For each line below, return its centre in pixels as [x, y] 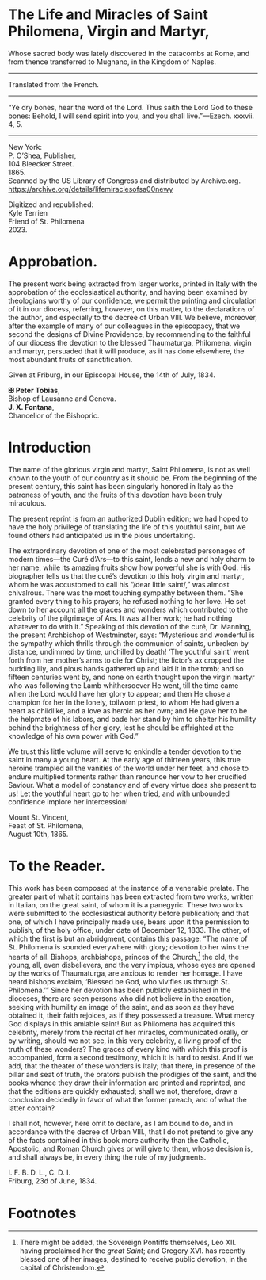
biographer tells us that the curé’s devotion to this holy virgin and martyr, [127, 575]
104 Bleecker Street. [41, 163]
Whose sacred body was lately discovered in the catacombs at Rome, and [129, 53]
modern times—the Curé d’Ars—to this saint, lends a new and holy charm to [132, 559]
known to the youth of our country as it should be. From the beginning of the [133, 478]
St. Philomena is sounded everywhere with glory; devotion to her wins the [129, 947]
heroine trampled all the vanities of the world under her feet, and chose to [129, 768]
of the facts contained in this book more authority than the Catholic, [119, 1141]
